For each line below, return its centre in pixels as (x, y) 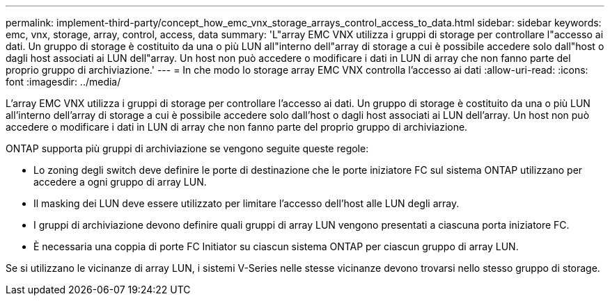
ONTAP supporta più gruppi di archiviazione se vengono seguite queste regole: (187, 148)
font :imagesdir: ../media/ (63, 82)
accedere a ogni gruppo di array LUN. (120, 182)
